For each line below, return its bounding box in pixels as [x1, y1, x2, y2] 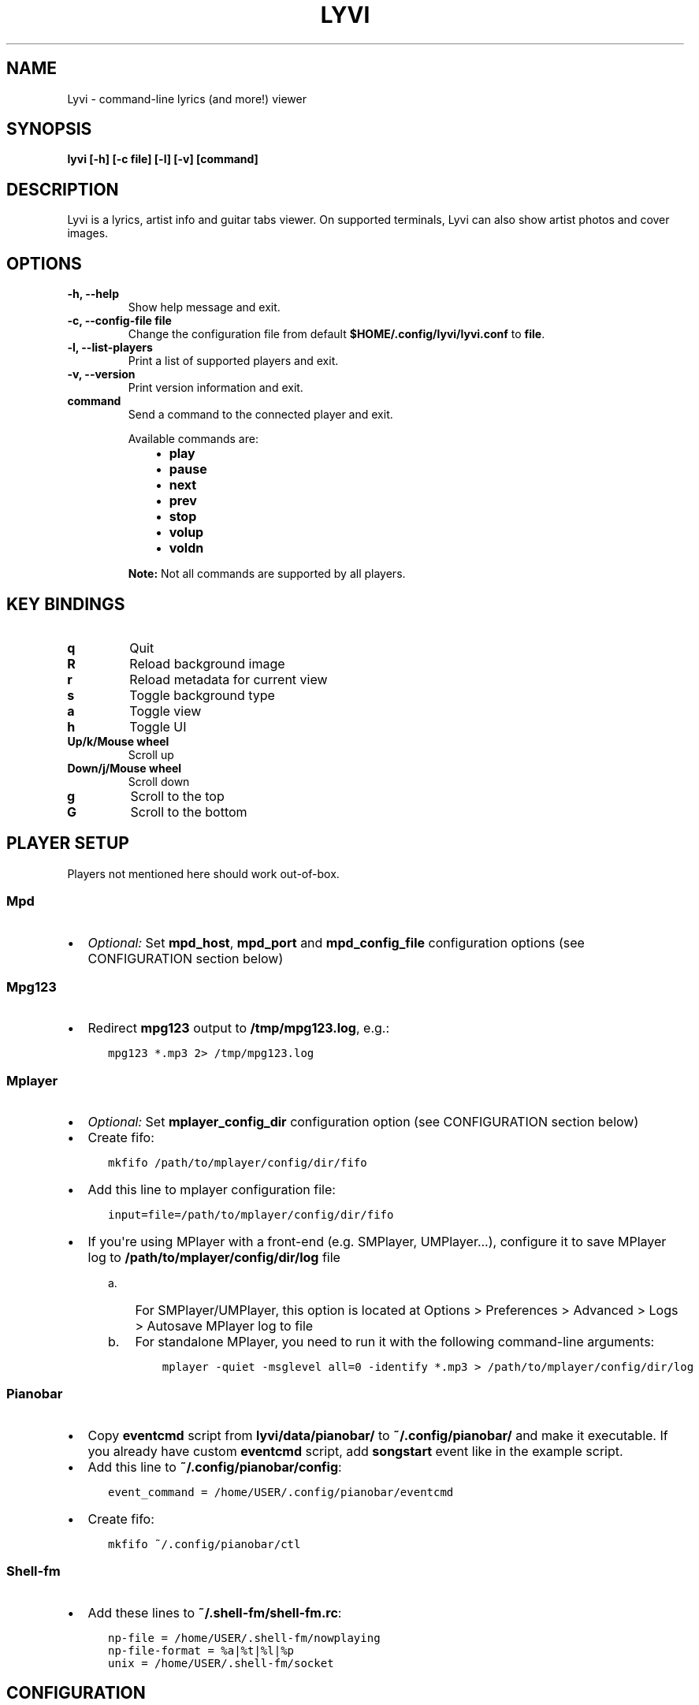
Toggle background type [129, 687, 275, 703]
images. [67, 226, 109, 240]
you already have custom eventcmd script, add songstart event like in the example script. [87, 1443, 623, 1459]
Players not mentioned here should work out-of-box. [67, 866, 340, 880]
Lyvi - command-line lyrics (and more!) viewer [67, 91, 307, 106]
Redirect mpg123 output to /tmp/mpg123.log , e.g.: [87, 1020, 390, 1037]
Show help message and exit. [128, 300, 281, 315]
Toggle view [129, 702, 202, 719]
